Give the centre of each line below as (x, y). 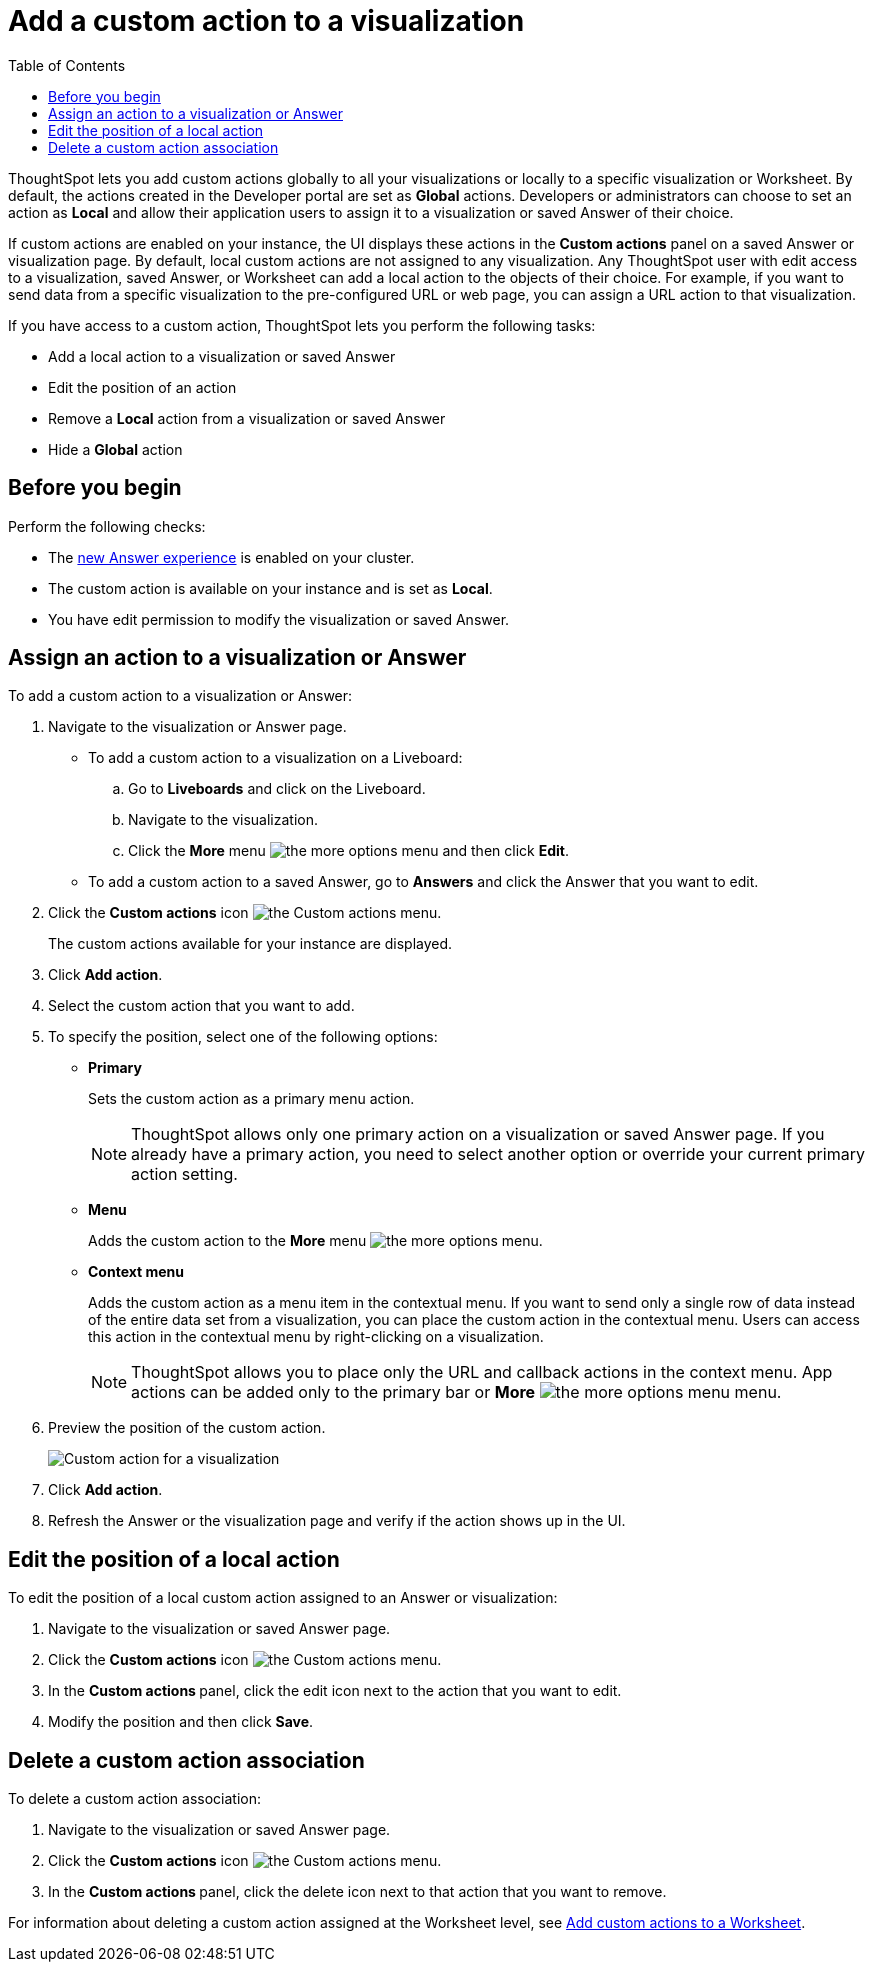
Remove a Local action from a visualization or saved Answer (247, 418)
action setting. (184, 1174)
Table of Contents (67, 65)
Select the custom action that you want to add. (201, 1006)
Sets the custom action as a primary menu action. (251, 1099)
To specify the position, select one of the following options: (243, 1037)
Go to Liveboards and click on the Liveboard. (277, 789)
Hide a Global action (115, 449)
